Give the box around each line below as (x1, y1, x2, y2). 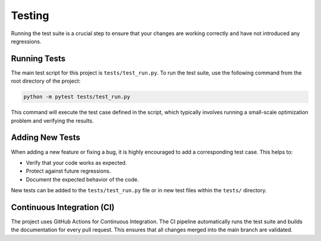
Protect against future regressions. (26, 167, 111, 175)
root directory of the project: (11, 77, 81, 84)
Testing (11, 9, 49, 22)
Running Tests (11, 54, 65, 64)
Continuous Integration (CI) (11, 202, 115, 212)
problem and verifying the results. (11, 117, 95, 124)
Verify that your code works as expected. (26, 159, 127, 166)
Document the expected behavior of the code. (26, 176, 139, 183)
